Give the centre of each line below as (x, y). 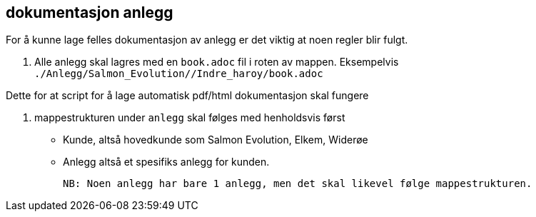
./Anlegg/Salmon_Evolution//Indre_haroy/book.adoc (179, 74)
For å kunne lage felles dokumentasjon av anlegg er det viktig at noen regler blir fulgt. (207, 40)
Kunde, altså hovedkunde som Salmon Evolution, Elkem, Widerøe (216, 140)
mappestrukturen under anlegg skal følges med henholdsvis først (190, 118)
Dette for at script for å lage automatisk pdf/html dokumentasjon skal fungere (187, 96)
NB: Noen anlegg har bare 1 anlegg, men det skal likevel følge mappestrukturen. (298, 184)
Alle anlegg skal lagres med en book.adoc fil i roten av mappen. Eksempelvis (217, 62)
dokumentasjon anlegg (90, 12)
